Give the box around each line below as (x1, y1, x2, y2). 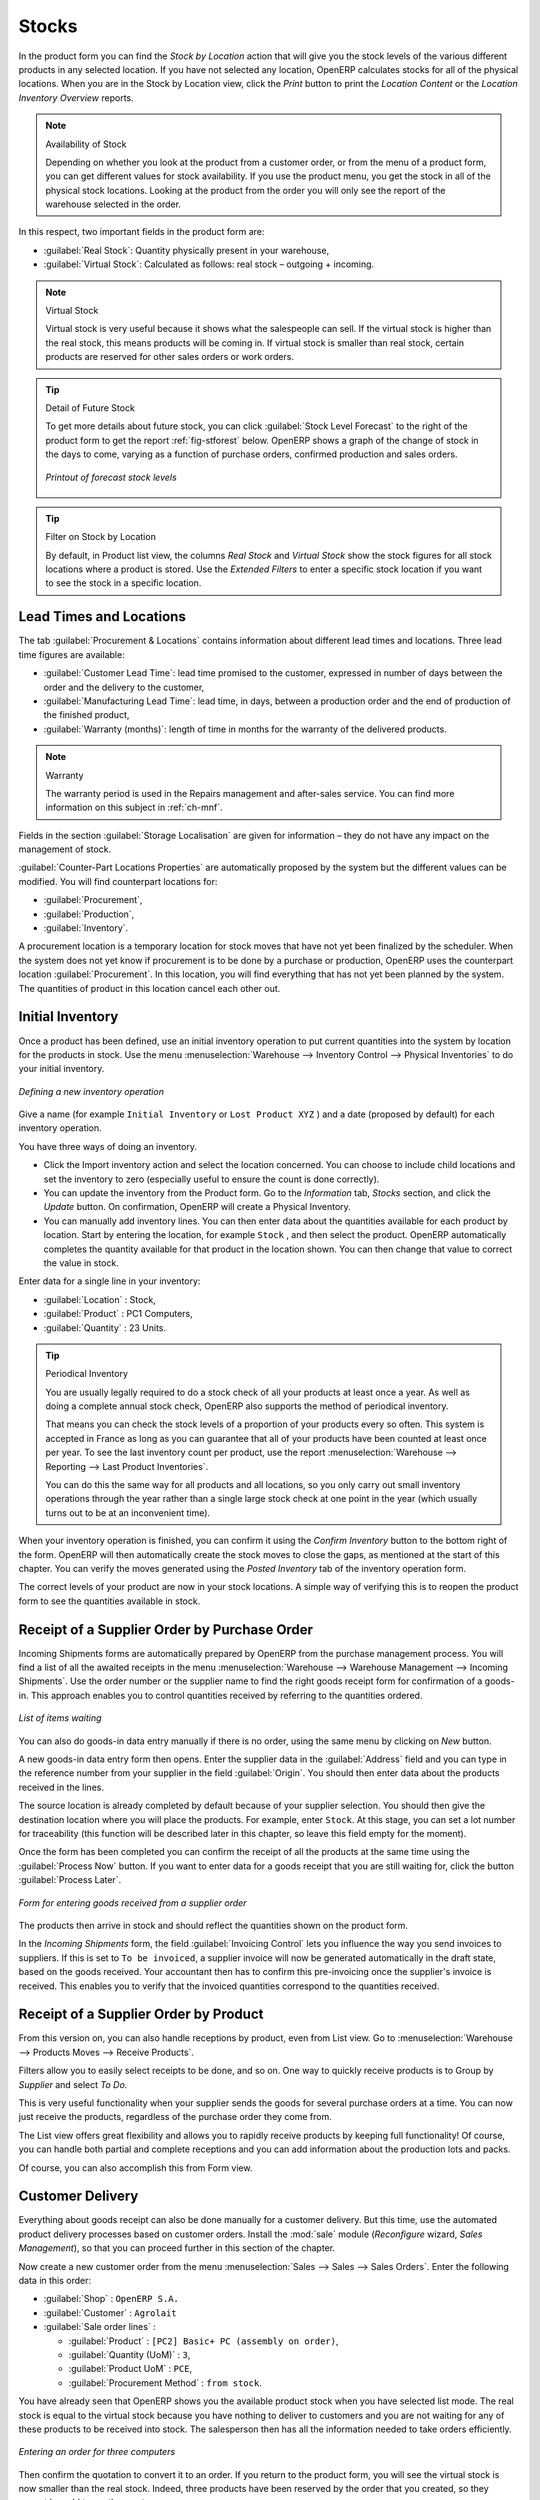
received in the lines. (18, 1781, 105, 1793)
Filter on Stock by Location (45, 531, 157, 543)
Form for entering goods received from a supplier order (18, 1896, 247, 1909)
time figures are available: (18, 648, 125, 660)
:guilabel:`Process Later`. (18, 1874, 122, 1886)
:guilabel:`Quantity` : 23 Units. (43, 1321, 167, 1334)
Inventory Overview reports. (18, 91, 134, 104)
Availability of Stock (45, 138, 127, 150)
